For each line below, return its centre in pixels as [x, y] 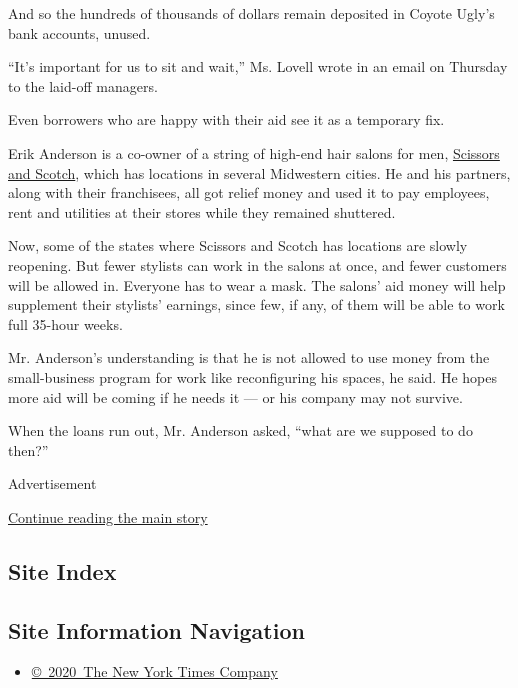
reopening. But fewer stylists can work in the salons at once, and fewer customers [257, 264]
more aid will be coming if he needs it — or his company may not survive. [235, 396]
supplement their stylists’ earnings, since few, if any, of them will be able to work [256, 304]
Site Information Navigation [156, 629]
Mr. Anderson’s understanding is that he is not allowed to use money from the [249, 357]
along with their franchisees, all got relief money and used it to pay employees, [249, 192]
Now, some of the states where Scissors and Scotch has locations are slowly [238, 245]
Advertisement [52, 483]
